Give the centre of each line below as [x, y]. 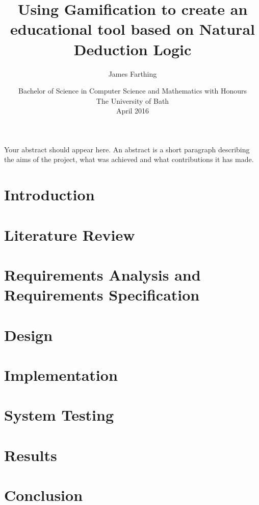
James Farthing [133, 73]
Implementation [61, 374]
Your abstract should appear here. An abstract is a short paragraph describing [127, 149]
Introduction [49, 194]
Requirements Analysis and [102, 274]
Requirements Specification [102, 295]
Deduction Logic [133, 49]
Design [29, 335]
